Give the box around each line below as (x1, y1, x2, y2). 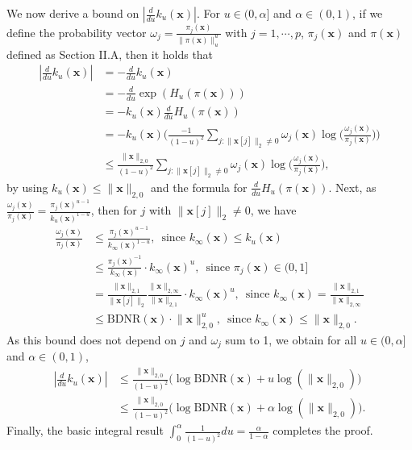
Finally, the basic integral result (6, 422, 164, 439)
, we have (250, 202, 297, 219)
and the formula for (151, 178, 248, 195)
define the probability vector (6, 23, 147, 40)
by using (6, 178, 48, 195)
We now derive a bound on (6, 5, 139, 21)
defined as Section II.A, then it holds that (6, 45, 214, 62)
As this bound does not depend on (6, 331, 177, 348)
